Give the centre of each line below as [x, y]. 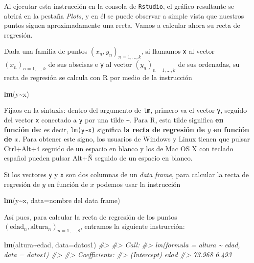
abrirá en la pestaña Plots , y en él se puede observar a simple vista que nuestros [124, 15]
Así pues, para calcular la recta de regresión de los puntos [91, 216]
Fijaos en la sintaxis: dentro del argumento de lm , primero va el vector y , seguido [126, 110]
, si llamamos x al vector [178, 51]
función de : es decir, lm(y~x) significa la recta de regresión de [104, 129]
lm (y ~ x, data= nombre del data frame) [62, 200]
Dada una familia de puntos [46, 51]
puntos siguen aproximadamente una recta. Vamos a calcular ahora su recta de [122, 25]
